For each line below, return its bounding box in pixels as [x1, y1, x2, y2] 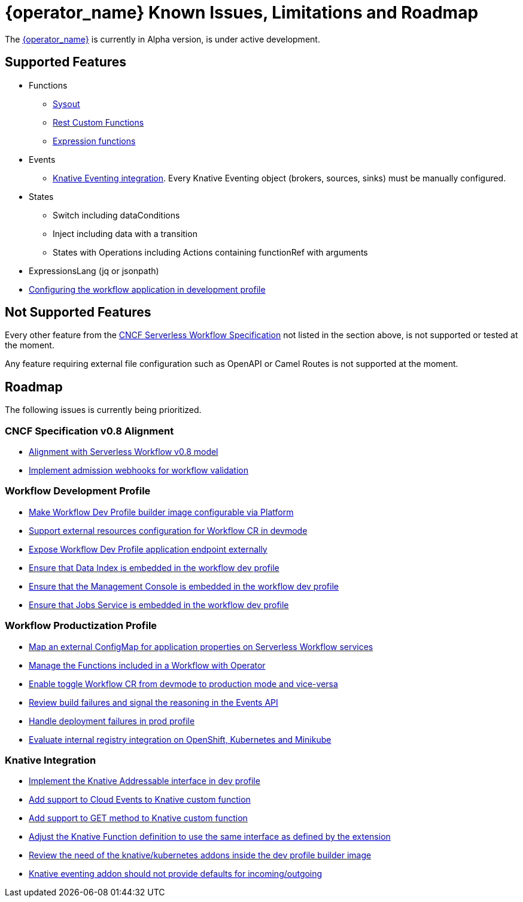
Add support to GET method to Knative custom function [29, 813, 248, 824]
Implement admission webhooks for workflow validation [29, 465, 249, 476]
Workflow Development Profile [5, 485, 151, 497]
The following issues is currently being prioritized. [5, 405, 202, 415]
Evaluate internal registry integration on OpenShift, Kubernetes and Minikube [29, 734, 332, 745]
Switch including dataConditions [53, 209, 180, 220]
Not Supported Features [5, 305, 151, 320]
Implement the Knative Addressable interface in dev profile [29, 776, 260, 786]
